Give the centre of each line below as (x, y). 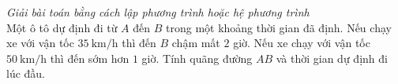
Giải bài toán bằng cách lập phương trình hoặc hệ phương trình (158, 12)
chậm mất (196, 43)
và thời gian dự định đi (332, 58)
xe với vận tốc (40, 43)
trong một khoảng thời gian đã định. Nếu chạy (279, 27)
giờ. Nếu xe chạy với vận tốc (302, 43)
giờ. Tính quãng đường (197, 58)
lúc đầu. (26, 73)
